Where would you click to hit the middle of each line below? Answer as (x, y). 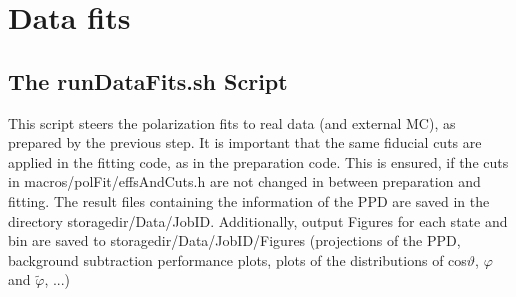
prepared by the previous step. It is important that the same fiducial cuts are (245, 142)
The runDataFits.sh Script (148, 80)
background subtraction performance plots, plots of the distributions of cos (237, 259)
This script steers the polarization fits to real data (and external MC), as (232, 122)
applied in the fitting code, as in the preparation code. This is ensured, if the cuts (258, 161)
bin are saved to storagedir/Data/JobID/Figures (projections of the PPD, (234, 240)
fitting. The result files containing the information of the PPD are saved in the (249, 200)
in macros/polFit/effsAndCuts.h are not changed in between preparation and (244, 181)
